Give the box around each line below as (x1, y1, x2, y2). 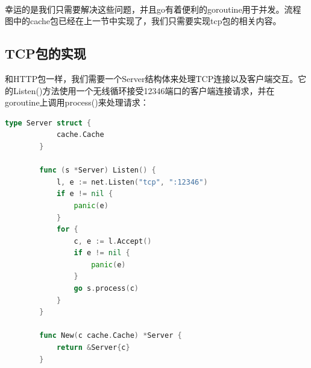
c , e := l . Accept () (74, 236, 152, 246)
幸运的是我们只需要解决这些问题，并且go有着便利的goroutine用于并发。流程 (5, 2, 301, 15)
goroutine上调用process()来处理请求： (5, 96, 149, 109)
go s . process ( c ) (74, 284, 139, 293)
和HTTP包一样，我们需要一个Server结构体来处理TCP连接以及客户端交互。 (5, 72, 298, 84)
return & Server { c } (56, 343, 130, 352)
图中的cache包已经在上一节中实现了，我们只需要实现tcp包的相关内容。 (5, 14, 281, 27)
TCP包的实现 (5, 44, 86, 63)
